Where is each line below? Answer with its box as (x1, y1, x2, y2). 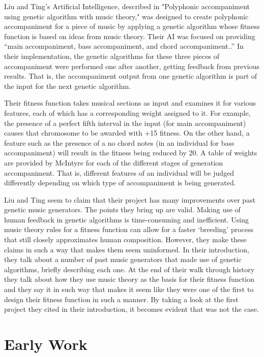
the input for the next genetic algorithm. (4, 80, 131, 91)
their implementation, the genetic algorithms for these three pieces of (4, 50, 220, 61)
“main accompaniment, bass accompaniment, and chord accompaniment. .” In (4, 41, 244, 51)
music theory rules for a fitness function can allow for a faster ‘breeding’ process (4, 224, 254, 235)
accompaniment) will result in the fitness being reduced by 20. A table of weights (4, 147, 257, 158)
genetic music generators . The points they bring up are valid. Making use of (4, 204, 241, 215)
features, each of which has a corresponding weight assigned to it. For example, (4, 107, 251, 118)
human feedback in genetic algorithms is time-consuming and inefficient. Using (4, 214, 249, 224)
